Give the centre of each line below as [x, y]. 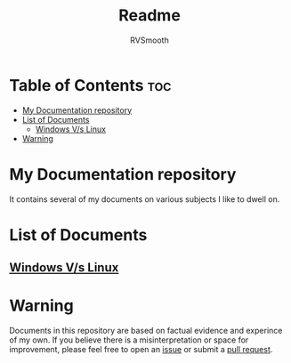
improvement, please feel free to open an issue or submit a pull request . [141, 350]
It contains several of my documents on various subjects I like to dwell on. [145, 199]
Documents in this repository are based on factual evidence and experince [146, 331]
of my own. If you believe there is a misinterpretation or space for [129, 340]
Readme [150, 16]
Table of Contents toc [90, 85]
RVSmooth [150, 40]
